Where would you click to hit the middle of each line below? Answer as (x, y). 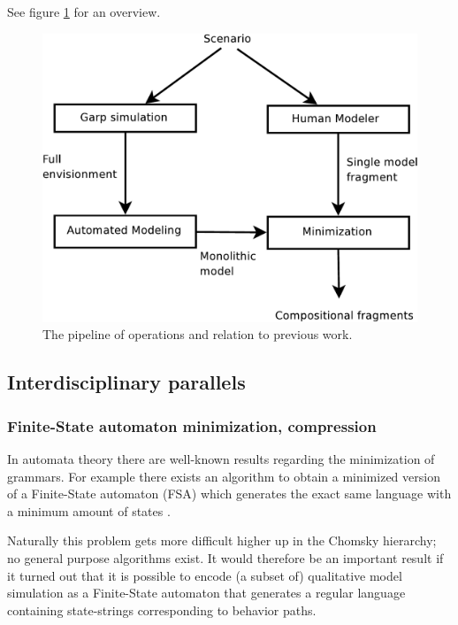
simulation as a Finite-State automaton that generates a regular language (206, 593)
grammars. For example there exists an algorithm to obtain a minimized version (224, 476)
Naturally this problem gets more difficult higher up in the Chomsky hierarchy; (222, 540)
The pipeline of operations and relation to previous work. (198, 334)
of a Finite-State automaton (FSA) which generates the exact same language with (229, 494)
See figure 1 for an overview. (84, 12)
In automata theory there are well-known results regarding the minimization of (221, 459)
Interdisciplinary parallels (126, 382)
